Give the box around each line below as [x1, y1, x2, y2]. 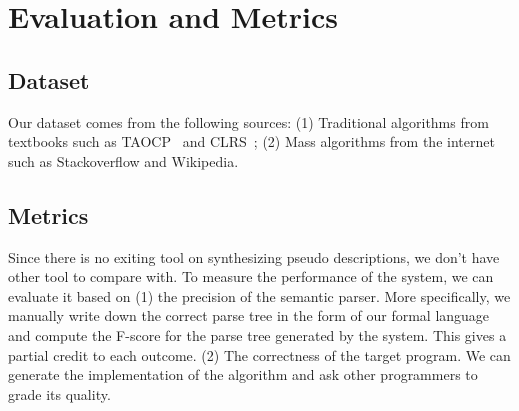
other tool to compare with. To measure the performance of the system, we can [8, 266, 494, 287]
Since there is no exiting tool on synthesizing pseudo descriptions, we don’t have [8, 246, 500, 267]
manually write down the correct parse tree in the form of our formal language [8, 305, 490, 326]
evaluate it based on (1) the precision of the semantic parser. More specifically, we [8, 285, 511, 306]
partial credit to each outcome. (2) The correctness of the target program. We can [8, 344, 511, 365]
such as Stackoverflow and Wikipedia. [8, 150, 239, 171]
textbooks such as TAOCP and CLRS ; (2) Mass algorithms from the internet [8, 131, 495, 152]
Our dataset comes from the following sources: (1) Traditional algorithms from [8, 111, 489, 132]
